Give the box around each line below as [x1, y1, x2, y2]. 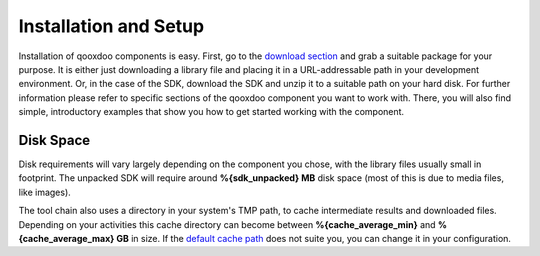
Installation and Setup [18, 15, 205, 37]
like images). [18, 186, 72, 198]
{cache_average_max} [18, 232, 115, 244]
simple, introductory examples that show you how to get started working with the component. [18, 106, 405, 118]
